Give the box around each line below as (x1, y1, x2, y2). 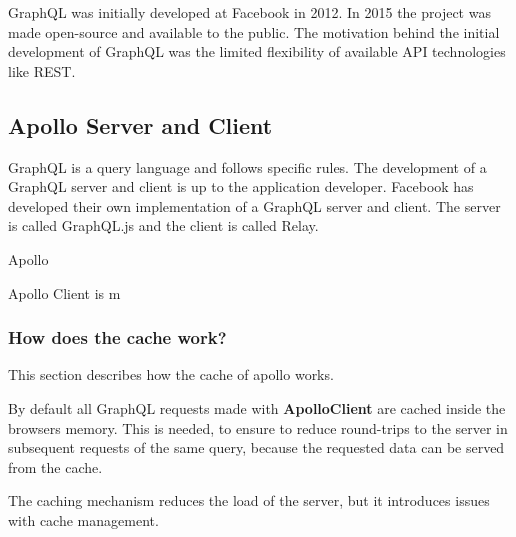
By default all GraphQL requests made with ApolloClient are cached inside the (8, 397, 506, 418)
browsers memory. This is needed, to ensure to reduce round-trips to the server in (8, 417, 508, 438)
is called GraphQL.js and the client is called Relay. (8, 215, 319, 236)
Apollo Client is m (8, 282, 121, 303)
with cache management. (8, 509, 159, 530)
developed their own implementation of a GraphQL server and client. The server (8, 195, 501, 216)
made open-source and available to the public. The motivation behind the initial (8, 21, 500, 42)
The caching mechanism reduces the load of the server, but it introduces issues (8, 490, 490, 511)
